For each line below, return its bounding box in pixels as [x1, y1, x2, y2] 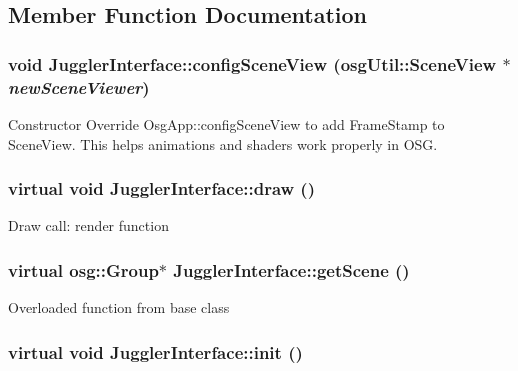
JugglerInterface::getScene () [173, 257, 410, 282]
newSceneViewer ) [8, 74, 150, 99]
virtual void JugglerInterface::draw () [8, 176, 315, 201]
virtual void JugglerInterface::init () [8, 339, 303, 364]
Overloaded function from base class [8, 297, 230, 318]
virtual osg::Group [8, 257, 159, 282]
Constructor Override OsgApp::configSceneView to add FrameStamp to [8, 113, 445, 134]
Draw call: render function [8, 215, 169, 236]
